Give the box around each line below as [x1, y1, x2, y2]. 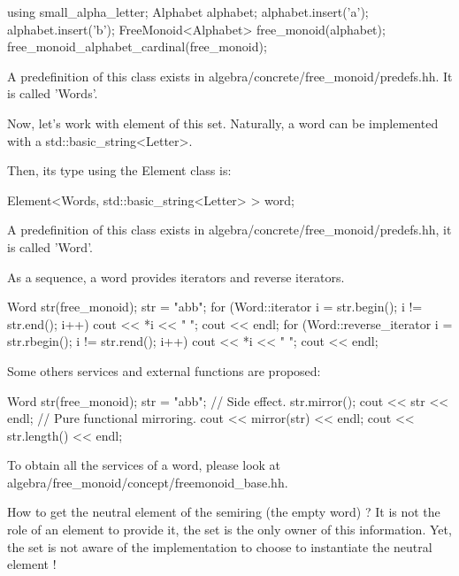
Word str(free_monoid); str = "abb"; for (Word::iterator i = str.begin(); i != [7, 297, 423, 316]
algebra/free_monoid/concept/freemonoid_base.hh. [7, 472, 288, 491]
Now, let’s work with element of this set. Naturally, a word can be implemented [7, 113, 439, 132]
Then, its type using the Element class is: [7, 161, 232, 180]
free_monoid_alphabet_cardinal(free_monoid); [7, 37, 267, 56]
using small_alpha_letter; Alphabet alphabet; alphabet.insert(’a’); [7, 3, 369, 20]
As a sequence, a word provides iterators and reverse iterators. [7, 267, 345, 286]
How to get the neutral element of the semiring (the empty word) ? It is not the [7, 503, 440, 521]
